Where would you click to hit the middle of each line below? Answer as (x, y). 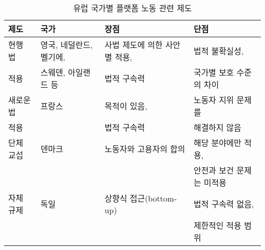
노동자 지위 (214, 100)
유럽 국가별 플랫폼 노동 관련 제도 (132, 8)
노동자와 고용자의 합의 (145, 149)
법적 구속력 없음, (224, 204)
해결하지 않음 (217, 127)
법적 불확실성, (219, 51)
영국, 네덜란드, (67, 45)
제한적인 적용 (217, 225)
